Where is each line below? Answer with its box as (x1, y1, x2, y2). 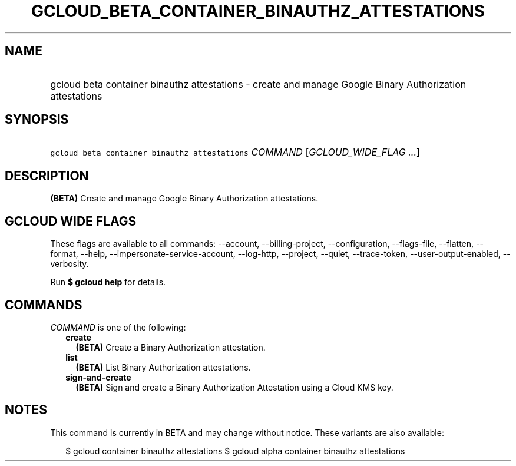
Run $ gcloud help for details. (50, 277, 166, 287)
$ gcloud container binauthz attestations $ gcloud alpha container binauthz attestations (65, 445, 405, 456)
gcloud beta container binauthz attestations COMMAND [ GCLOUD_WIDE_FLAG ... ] (50, 146, 420, 158)
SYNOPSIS (5, 112, 69, 127)
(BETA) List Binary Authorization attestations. (75, 362, 251, 372)
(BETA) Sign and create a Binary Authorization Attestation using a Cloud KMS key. (75, 382, 393, 392)
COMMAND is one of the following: (50, 322, 186, 332)
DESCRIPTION (5, 168, 89, 183)
